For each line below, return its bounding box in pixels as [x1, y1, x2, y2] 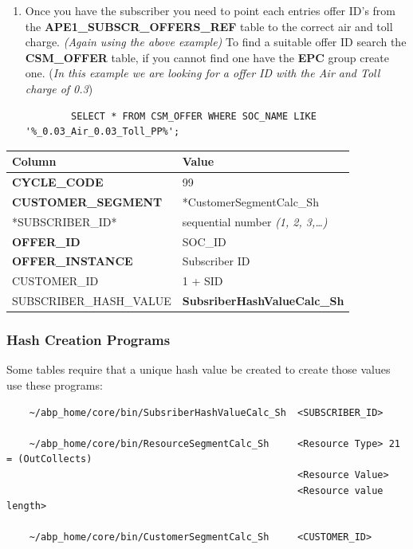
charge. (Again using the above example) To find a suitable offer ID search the [25, 33, 407, 50]
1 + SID [182, 273, 223, 289]
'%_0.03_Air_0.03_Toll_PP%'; [25, 126, 180, 138]
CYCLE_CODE [12, 174, 104, 190]
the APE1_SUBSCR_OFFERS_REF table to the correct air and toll [25, 18, 393, 34]
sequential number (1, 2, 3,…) [182, 213, 328, 229]
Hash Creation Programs [6, 330, 171, 350]
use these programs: [6, 377, 103, 394]
